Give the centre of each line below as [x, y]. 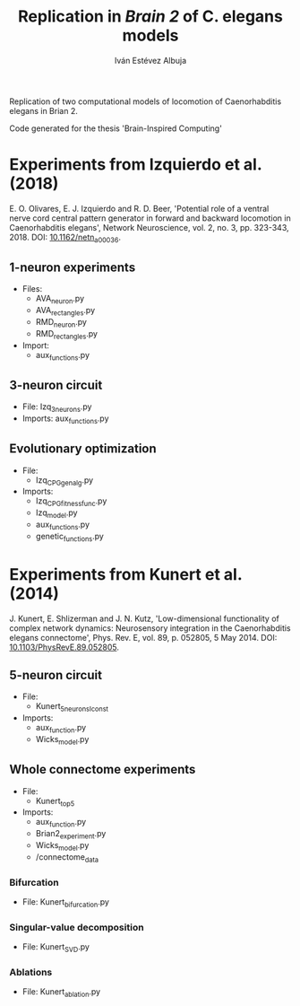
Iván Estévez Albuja [150, 60]
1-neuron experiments [73, 268]
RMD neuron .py [61, 323]
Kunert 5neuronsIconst [72, 708]
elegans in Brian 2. [43, 110]
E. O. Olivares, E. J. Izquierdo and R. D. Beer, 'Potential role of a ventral [139, 208]
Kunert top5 [55, 802]
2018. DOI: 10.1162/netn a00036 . [65, 238]
